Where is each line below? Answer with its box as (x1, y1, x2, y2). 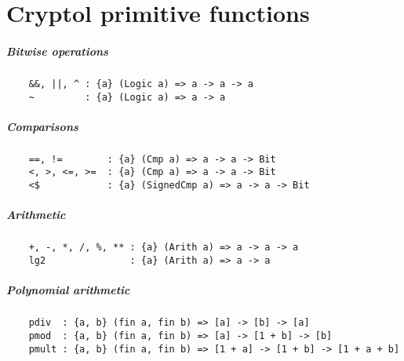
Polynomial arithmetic (6, 282, 130, 298)
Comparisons (6, 118, 78, 134)
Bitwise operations (6, 42, 108, 59)
